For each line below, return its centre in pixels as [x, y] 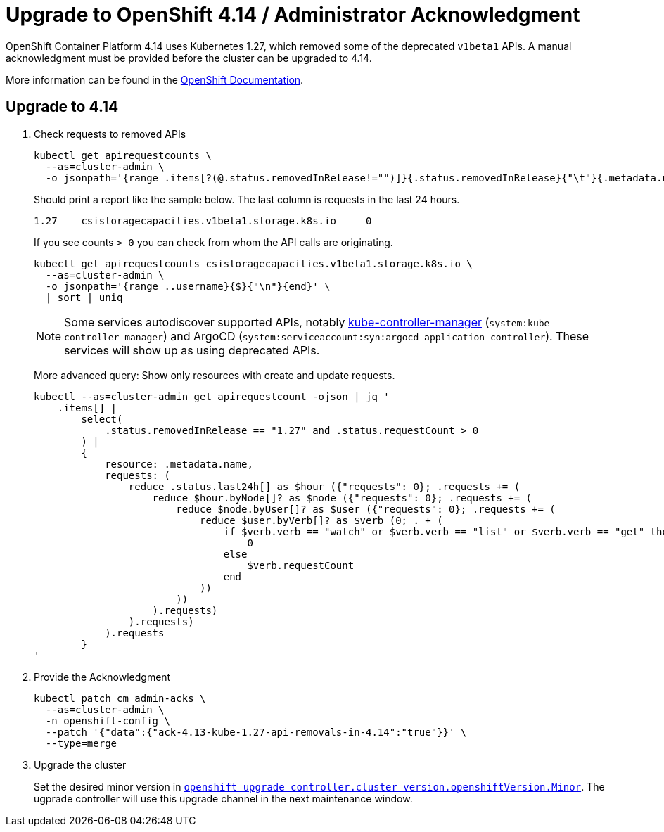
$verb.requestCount [301, 565]
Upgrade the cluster [80, 764]
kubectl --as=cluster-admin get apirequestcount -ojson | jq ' [212, 396]
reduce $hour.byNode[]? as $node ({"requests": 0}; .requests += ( [342, 498]
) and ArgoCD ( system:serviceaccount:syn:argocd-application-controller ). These [376, 336]
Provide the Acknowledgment [102, 677]
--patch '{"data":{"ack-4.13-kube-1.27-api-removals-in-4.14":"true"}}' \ [256, 732]
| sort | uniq [84, 297]
